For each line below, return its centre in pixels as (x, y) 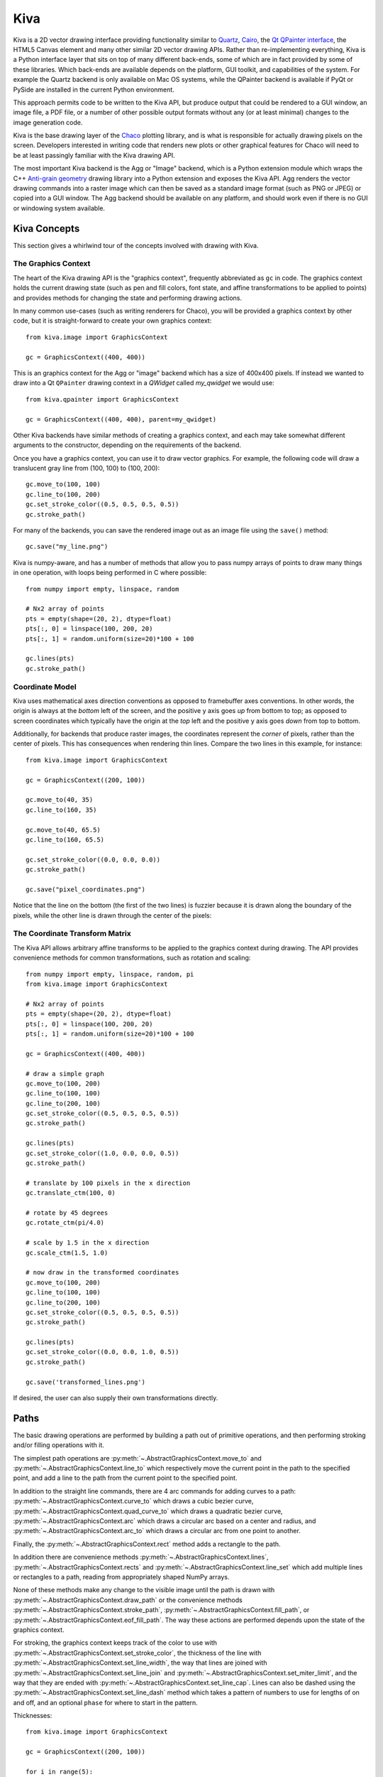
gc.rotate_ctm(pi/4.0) (65, 1223)
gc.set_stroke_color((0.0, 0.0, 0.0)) (93, 859)
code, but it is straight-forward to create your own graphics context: (112, 321)
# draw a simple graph (65, 1074)
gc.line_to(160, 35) (61, 810)
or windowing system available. (59, 208)
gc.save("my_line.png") (67, 547)
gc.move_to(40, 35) (60, 800)
